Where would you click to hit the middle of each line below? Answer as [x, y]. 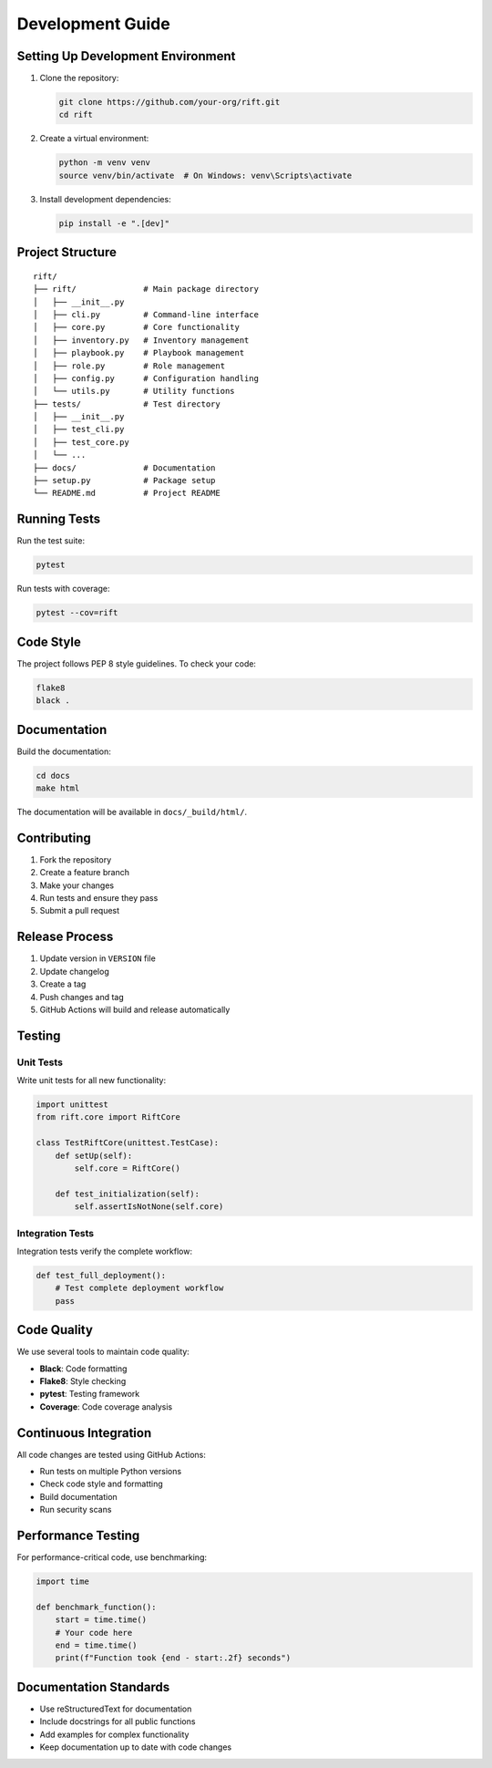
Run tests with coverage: [63, 589]
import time [63, 1582]
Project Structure [67, 252]
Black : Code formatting [83, 1369]
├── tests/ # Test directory [127, 404]
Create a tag [63, 984]
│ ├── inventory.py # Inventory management [141, 340]
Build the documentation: [64, 751]
